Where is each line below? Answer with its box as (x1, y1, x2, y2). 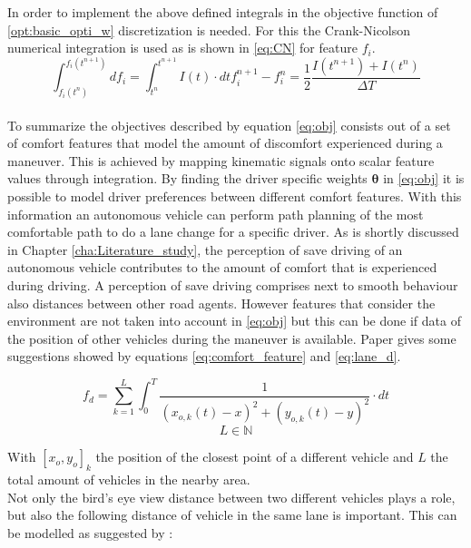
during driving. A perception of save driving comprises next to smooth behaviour (7, 276, 458, 295)
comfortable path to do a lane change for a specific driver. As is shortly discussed (7, 222, 459, 241)
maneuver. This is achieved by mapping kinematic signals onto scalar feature (7, 151, 435, 170)
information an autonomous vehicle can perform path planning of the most (7, 204, 424, 223)
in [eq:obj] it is (383, 169, 465, 188)
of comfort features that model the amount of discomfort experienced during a (7, 133, 443, 152)
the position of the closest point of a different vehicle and (95, 447, 414, 466)
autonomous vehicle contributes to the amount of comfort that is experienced (7, 258, 437, 277)
